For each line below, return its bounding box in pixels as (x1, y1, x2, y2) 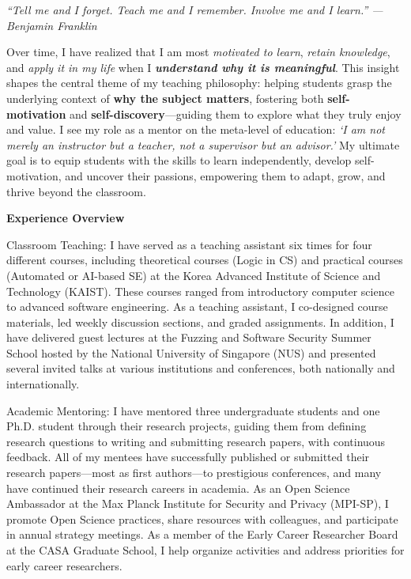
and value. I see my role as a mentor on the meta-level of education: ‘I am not (6, 121, 385, 138)
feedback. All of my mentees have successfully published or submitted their (6, 448, 370, 465)
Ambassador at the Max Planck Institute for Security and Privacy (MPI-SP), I (6, 495, 389, 512)
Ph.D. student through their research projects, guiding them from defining (6, 418, 367, 434)
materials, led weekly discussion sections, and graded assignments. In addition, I (6, 313, 394, 330)
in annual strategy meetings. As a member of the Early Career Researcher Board (6, 526, 398, 543)
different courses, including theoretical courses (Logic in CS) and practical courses (6, 252, 403, 268)
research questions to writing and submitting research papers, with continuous (6, 433, 386, 449)
